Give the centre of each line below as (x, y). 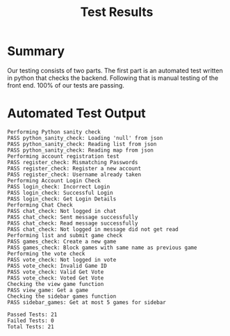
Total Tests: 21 (31, 327)
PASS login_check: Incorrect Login (59, 186)
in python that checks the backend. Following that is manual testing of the (113, 78)
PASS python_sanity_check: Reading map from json (81, 150)
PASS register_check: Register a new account (74, 168)
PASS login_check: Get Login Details (62, 199)
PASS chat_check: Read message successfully (73, 223)
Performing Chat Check (40, 205)
